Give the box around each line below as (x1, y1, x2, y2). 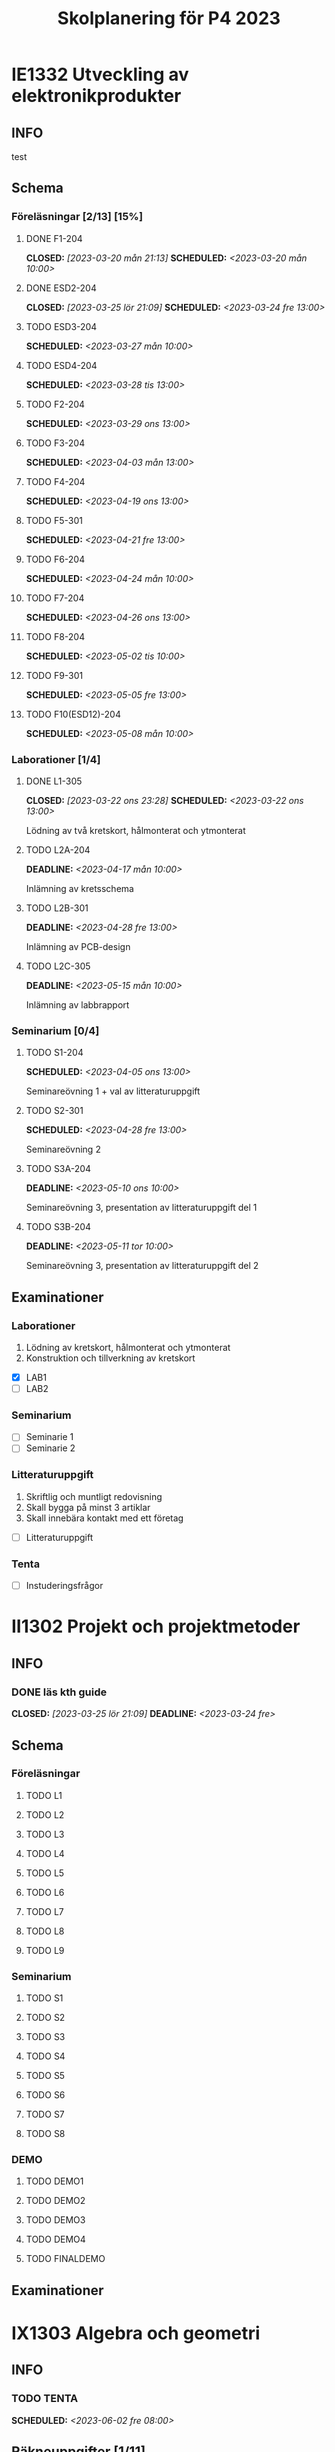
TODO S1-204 (25, 1047, 84, 1059)
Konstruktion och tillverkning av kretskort (25, 1352, 196, 1364)
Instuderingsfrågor (25, 1580, 104, 1592)
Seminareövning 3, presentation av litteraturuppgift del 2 (25, 1260, 259, 1272)
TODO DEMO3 (25, 2214, 86, 2226)
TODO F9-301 (25, 669, 84, 681)
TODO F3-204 (25, 437, 86, 449)
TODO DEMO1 (25, 2175, 84, 2187)
